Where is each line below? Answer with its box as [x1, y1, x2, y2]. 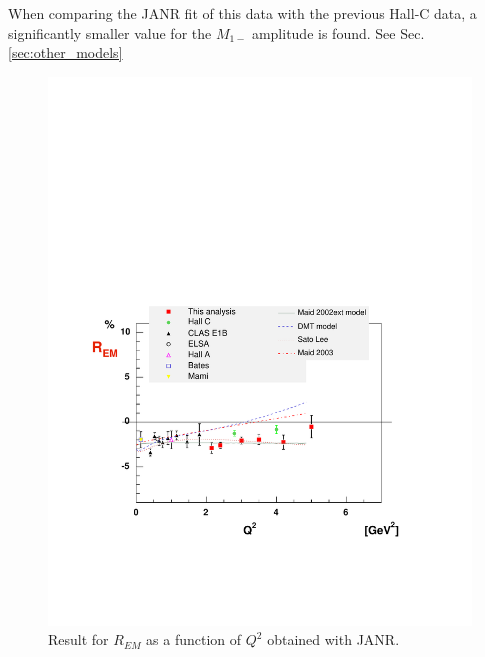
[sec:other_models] [8, 42, 123, 63]
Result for [48, 629, 109, 650]
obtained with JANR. [267, 629, 400, 650]
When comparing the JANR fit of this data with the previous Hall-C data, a [8, 3, 477, 23]
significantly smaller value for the [8, 22, 212, 43]
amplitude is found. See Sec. [251, 22, 425, 43]
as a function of [146, 629, 242, 650]
